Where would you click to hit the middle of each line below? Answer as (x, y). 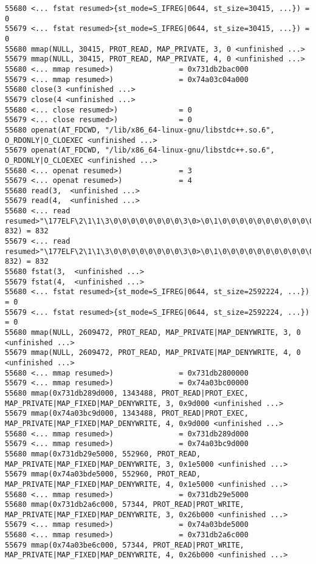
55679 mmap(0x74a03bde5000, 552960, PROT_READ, (103, 474)
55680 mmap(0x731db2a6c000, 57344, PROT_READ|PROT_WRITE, (125, 505)
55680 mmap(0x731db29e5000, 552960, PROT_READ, (103, 454)
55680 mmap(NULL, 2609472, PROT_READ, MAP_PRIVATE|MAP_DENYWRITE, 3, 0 (153, 332)
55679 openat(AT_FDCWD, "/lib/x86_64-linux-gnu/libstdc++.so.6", (140, 150)
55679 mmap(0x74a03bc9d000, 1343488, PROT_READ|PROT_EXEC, (127, 414)
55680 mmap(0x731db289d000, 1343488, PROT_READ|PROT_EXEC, (127, 393)
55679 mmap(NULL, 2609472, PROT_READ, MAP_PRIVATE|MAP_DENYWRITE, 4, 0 (153, 353)
